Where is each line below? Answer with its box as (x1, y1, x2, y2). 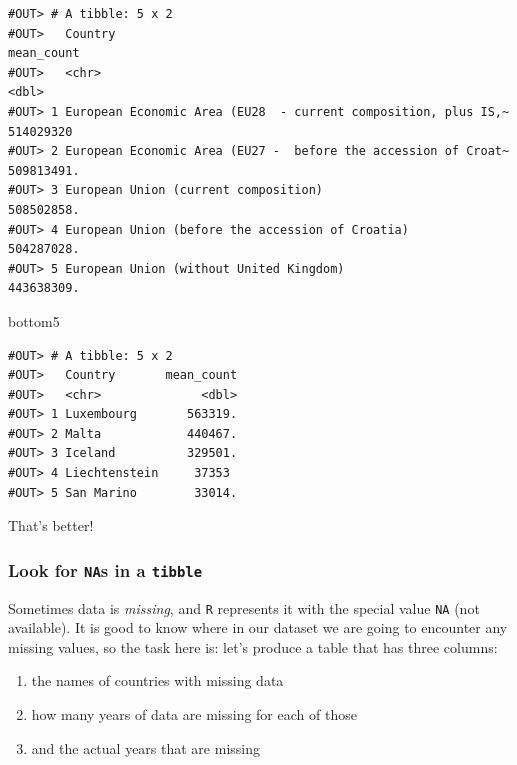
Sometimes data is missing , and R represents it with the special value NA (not (8, 597, 480, 618)
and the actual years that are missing (31, 737, 260, 758)
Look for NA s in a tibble (8, 557, 203, 582)
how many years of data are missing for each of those (31, 704, 357, 725)
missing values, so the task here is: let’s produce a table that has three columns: (8, 636, 498, 657)
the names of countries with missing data (31, 670, 284, 691)
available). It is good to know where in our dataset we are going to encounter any (8, 617, 508, 638)
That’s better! (8, 515, 94, 536)
